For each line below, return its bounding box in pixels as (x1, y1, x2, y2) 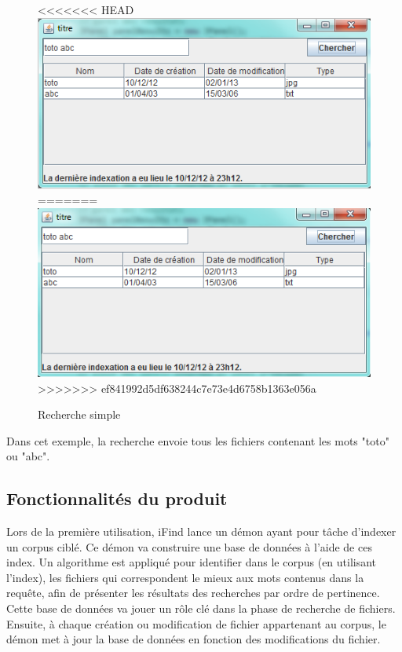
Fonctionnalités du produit (6, 486, 228, 511)
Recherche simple (38, 406, 121, 423)
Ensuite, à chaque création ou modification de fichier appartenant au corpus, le (6, 615, 386, 632)
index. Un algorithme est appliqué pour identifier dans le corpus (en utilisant (6, 554, 377, 570)
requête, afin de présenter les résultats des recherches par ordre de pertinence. (6, 584, 380, 601)
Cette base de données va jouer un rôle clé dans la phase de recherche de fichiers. (6, 600, 396, 617)
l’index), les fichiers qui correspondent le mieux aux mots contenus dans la (6, 569, 364, 585)
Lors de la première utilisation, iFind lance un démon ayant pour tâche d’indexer (6, 523, 397, 540)
